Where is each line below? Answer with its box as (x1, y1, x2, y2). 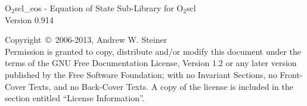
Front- (280, 68, 303, 80)
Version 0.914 (5, 13, 54, 26)
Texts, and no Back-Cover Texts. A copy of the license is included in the (29, 80, 293, 92)
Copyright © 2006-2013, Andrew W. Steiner (5, 33, 168, 46)
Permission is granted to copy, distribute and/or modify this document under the (5, 45, 302, 57)
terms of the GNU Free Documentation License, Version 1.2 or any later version (5, 57, 297, 69)
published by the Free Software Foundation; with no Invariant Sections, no (5, 68, 277, 80)
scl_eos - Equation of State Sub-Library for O (14, 2, 184, 14)
